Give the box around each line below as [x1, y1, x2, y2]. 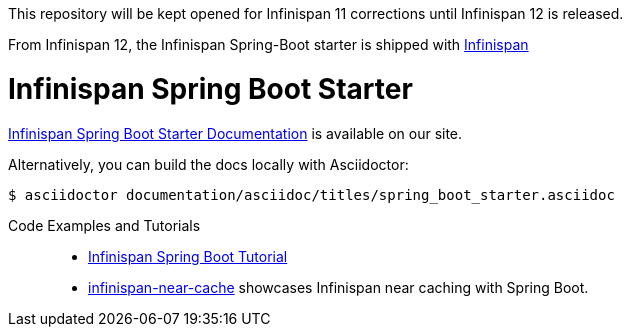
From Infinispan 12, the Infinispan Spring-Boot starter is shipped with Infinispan [8, 36, 529, 53]
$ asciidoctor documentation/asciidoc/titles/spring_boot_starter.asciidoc [8, 186, 615, 203]
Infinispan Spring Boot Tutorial [88, 247, 288, 265]
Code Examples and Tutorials [8, 216, 201, 234]
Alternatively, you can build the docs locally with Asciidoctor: [8, 155, 409, 173]
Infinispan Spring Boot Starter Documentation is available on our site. [8, 124, 463, 142]
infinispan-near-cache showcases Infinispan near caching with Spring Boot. [88, 278, 589, 296]
